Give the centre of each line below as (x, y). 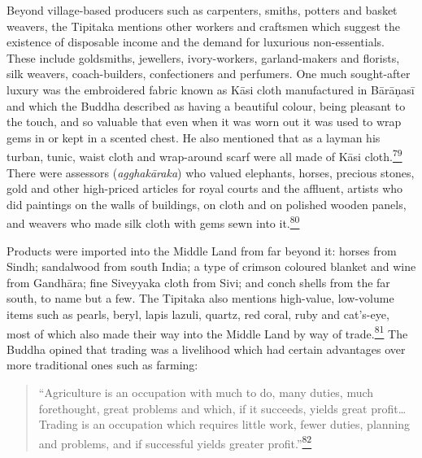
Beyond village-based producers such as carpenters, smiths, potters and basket (202, 10)
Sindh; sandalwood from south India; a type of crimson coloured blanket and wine (211, 266)
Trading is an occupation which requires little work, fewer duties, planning (224, 424)
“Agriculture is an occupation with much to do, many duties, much (206, 393)
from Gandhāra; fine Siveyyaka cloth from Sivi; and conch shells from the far (198, 282)
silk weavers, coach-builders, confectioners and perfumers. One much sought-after (209, 74)
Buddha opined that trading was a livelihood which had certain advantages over (206, 349)
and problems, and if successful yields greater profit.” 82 (175, 442)
